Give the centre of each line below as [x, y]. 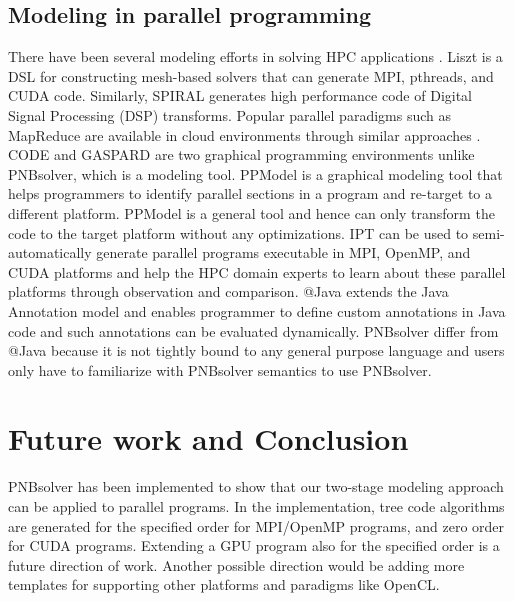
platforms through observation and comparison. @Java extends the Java [228, 291]
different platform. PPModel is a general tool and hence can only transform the [251, 212]
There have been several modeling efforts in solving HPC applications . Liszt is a [255, 56]
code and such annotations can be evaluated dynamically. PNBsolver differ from [253, 330]
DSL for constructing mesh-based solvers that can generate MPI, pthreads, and [251, 75]
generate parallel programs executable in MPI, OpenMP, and [283, 252]
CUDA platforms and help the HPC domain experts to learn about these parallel [257, 271]
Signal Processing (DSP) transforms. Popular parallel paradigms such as [229, 114]
